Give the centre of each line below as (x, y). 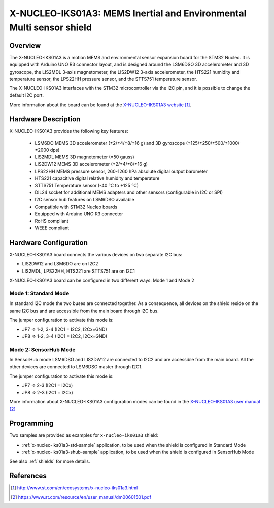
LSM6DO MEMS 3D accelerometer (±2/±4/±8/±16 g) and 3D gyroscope (110, 143)
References (28, 476)
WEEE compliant (52, 228)
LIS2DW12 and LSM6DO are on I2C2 (60, 264)
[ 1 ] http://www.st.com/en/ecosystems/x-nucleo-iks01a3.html (74, 488)
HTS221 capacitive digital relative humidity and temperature (97, 178)
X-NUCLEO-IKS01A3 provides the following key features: (69, 131)
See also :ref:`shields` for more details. (50, 461)
